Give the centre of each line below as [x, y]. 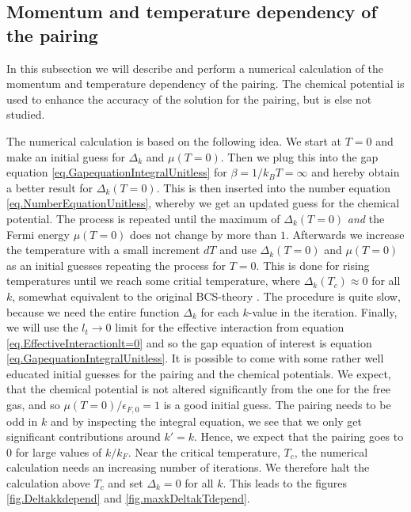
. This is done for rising [313, 265]
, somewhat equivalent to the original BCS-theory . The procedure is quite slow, [206, 296]
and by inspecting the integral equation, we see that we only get [206, 421]
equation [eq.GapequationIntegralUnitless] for [117, 172]
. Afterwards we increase [345, 234]
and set [126, 482]
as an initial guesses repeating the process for [116, 265]
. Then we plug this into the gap [299, 156]
